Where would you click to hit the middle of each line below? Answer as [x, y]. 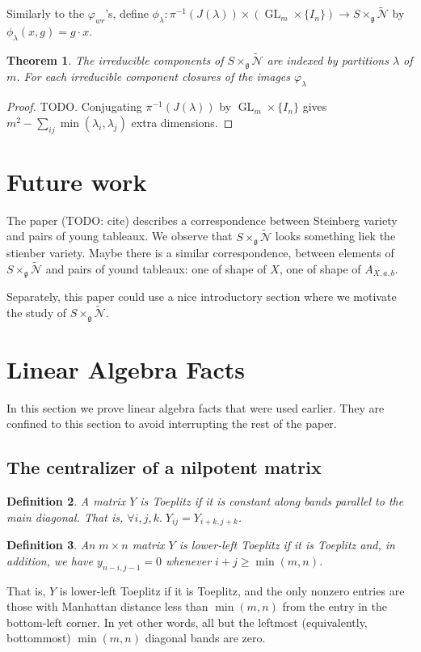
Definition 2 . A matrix [66, 501]
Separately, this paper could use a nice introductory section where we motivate [202, 296]
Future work [77, 181]
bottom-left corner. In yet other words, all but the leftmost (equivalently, [187, 622]
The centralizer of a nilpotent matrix [164, 467]
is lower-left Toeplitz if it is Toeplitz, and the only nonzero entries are [232, 590]
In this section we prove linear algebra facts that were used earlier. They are [196, 407]
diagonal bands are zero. [205, 638]
